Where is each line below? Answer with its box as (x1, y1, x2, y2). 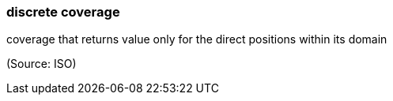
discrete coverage (6, 4, 120, 20)
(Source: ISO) (6, 57, 77, 71)
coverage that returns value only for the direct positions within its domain (6, 32, 387, 47)
